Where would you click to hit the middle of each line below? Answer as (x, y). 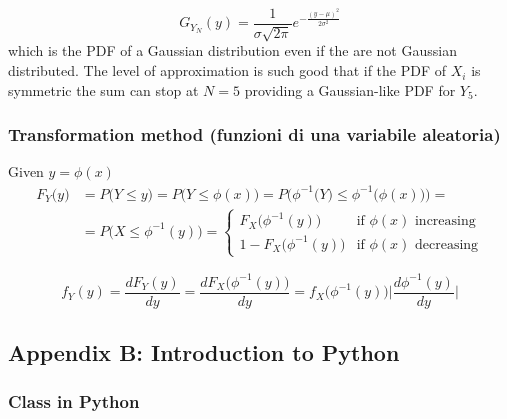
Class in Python (74, 401)
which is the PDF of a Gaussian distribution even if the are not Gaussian (232, 50)
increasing (445, 221)
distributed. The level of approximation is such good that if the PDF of (227, 70)
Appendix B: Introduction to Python (204, 352)
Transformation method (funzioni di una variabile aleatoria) (254, 134)
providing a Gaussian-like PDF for (350, 89)
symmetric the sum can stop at (103, 89)
